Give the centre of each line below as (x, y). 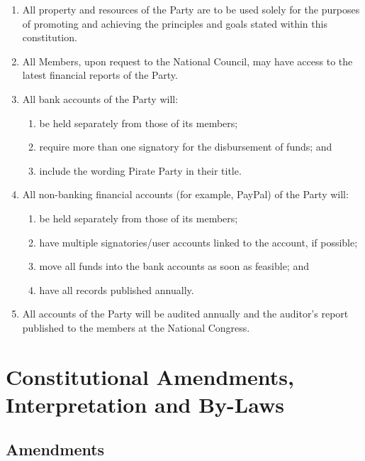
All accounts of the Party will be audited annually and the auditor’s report (185, 314)
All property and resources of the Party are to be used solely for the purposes (191, 9)
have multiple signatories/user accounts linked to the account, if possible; (198, 242)
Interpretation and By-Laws (145, 404)
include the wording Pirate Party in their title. (140, 170)
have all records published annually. (117, 289)
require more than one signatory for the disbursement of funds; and (186, 147)
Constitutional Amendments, (150, 376)
